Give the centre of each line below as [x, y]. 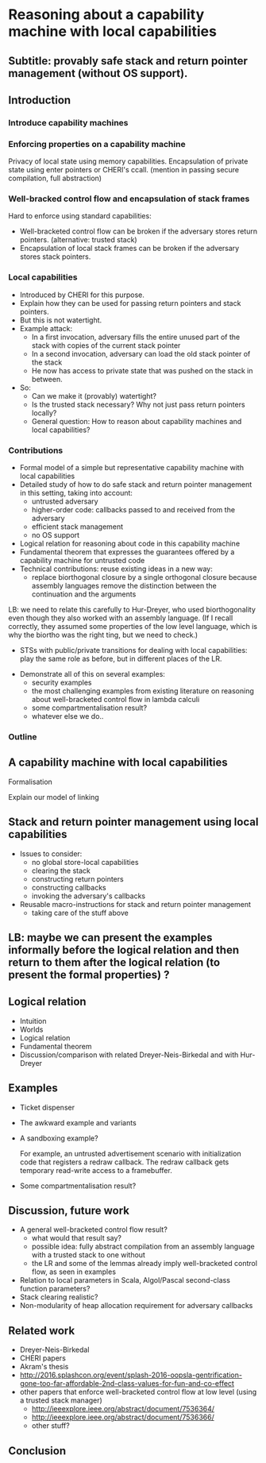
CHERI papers [42, 1358]
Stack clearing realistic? [59, 1297]
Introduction [40, 100]
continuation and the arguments [84, 594]
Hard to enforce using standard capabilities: [80, 216]
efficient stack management [77, 527]
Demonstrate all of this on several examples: [92, 674]
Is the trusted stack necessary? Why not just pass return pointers [138, 404]
